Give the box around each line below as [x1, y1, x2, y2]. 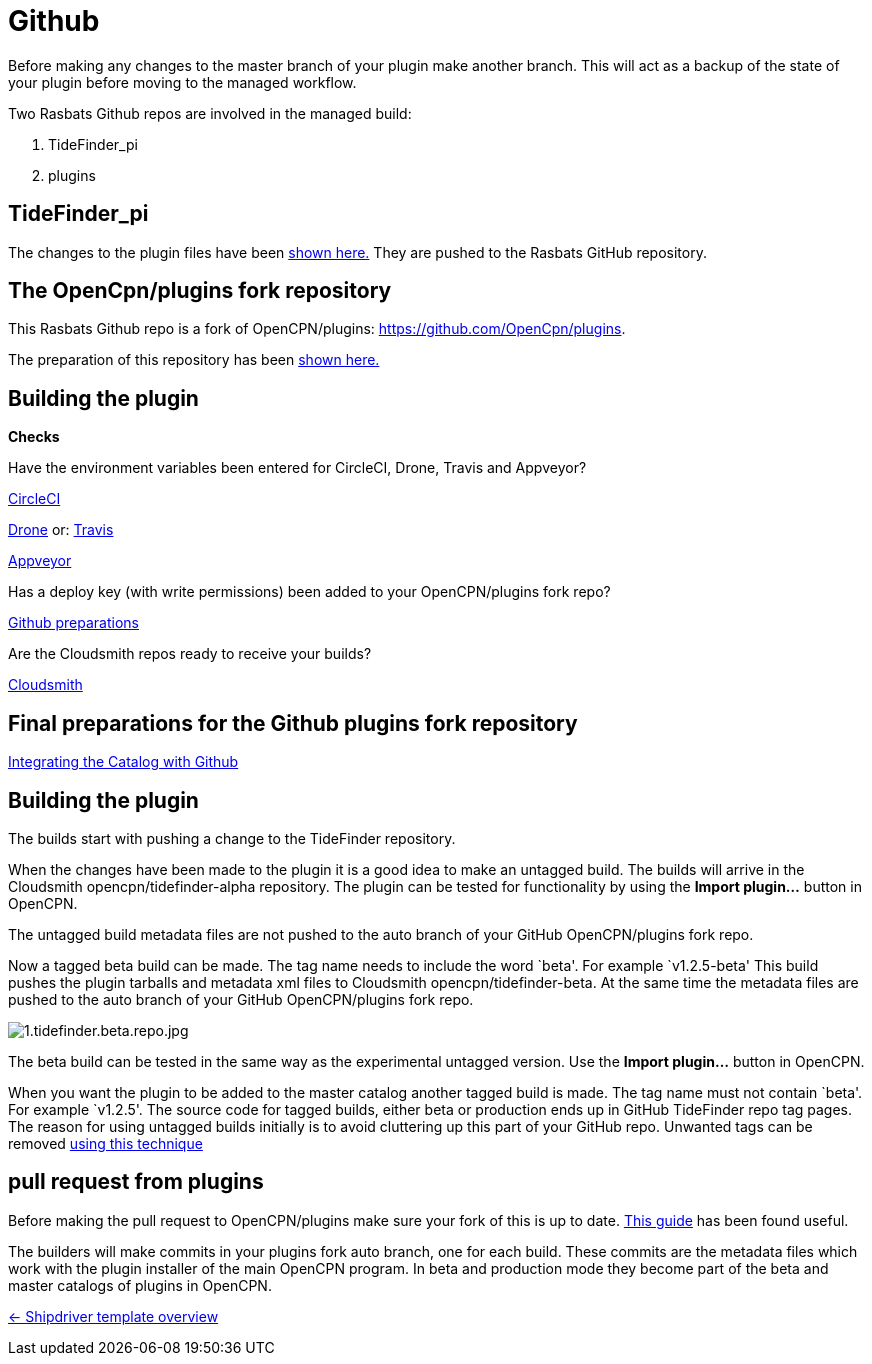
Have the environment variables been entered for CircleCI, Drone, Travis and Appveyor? [8, 459, 587, 477]
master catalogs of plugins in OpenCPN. [8, 1276, 272, 1294]
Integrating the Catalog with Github [8, 753, 239, 771]
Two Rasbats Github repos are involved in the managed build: [8, 104, 412, 122]
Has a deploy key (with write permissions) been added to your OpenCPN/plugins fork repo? [8, 583, 611, 601]
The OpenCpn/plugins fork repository [8, 278, 392, 304]
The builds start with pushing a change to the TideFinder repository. [8, 829, 456, 847]
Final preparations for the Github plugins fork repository [8, 710, 578, 736]
